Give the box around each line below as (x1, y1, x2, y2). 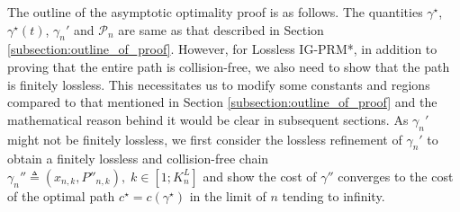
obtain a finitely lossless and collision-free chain (7, 149, 269, 168)
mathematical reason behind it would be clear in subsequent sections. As (7, 110, 409, 128)
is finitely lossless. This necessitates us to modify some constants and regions (7, 75, 430, 93)
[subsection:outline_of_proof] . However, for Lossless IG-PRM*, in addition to (7, 40, 437, 58)
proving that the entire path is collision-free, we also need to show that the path (7, 57, 450, 75)
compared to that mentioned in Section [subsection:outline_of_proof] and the (7, 93, 437, 111)
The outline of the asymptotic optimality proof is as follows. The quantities (7, 3, 423, 21)
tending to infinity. (282, 186, 385, 205)
